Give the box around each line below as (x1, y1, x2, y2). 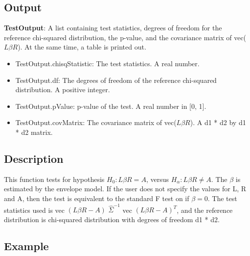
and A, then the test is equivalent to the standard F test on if (4, 193, 189, 203)
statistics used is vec (4, 205, 65, 215)
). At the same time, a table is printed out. (18, 42, 146, 52)
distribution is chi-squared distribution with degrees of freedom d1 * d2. (4, 214, 220, 224)
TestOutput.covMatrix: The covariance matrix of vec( (15, 117, 177, 128)
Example (4, 238, 49, 253)
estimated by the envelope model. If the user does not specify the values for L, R (4, 183, 247, 194)
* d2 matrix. (15, 127, 53, 137)
